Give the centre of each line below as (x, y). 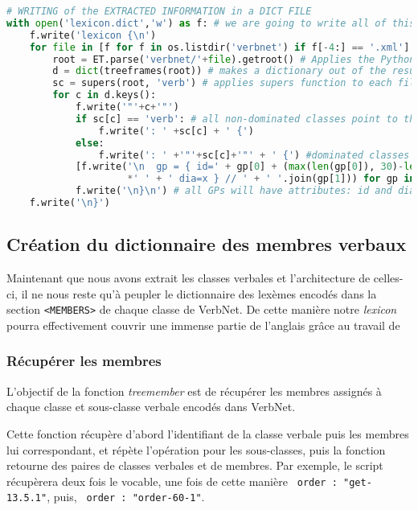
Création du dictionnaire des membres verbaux (207, 244)
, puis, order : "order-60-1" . (126, 497)
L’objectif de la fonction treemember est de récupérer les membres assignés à (194, 391)
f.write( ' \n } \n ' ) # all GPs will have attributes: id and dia (245, 191)
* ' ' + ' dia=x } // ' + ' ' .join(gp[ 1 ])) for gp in (271, 179)
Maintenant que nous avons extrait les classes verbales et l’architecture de (189, 278)
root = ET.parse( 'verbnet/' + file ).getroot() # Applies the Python (234, 59)
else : (90, 143)
